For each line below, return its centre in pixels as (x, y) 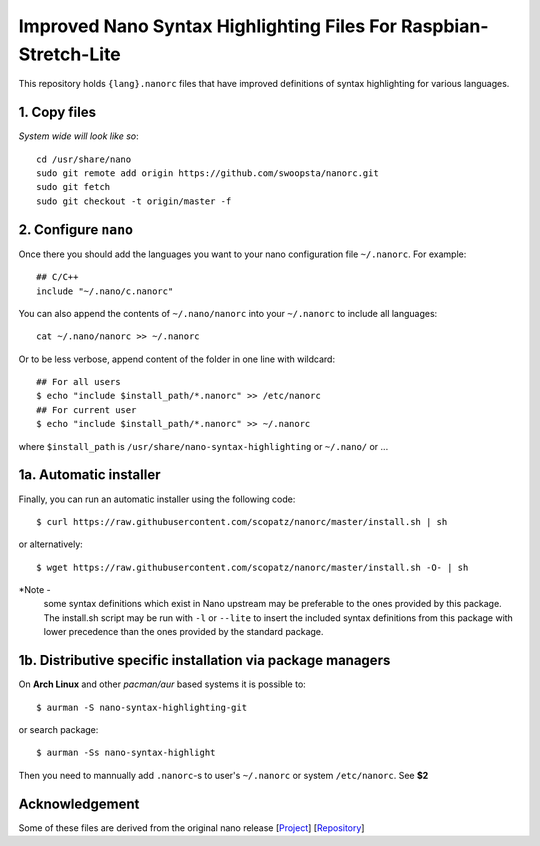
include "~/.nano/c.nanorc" (105, 291)
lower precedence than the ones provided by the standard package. (183, 632)
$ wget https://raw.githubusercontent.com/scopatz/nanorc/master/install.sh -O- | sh (252, 567)
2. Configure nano (76, 229)
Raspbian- (444, 26)
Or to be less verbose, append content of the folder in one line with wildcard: (176, 359)
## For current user (86, 409)
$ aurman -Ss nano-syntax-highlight (126, 753)
